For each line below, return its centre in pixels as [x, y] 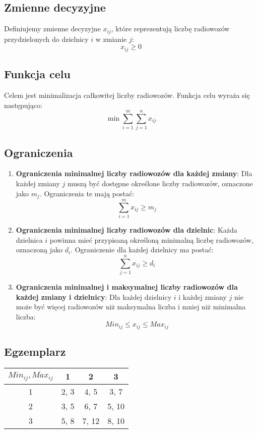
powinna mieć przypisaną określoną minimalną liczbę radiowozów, [151, 239]
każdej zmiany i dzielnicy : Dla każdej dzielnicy [94, 296]
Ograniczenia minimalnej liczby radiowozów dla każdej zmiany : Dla [134, 173]
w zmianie [111, 39]
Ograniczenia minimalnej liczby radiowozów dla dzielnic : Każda [126, 230]
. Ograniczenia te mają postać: [87, 193]
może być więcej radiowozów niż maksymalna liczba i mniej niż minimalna [131, 307]
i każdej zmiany [203, 296]
